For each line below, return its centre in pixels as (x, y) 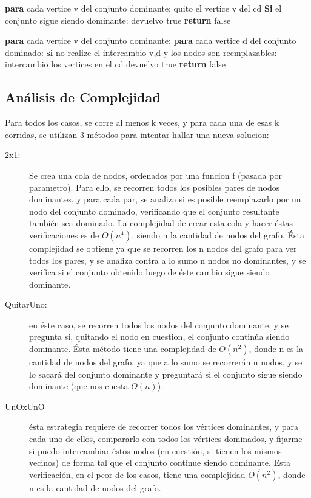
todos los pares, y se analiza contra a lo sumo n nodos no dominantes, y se (168, 260)
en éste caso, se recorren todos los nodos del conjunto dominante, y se (159, 324)
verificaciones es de (64, 234)
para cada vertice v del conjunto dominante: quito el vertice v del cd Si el (143, 8)
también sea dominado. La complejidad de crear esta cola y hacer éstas (161, 223)
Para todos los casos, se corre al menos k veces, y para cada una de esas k (142, 123)
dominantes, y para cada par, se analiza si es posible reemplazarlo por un (165, 199)
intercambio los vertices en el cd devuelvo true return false (115, 64)
